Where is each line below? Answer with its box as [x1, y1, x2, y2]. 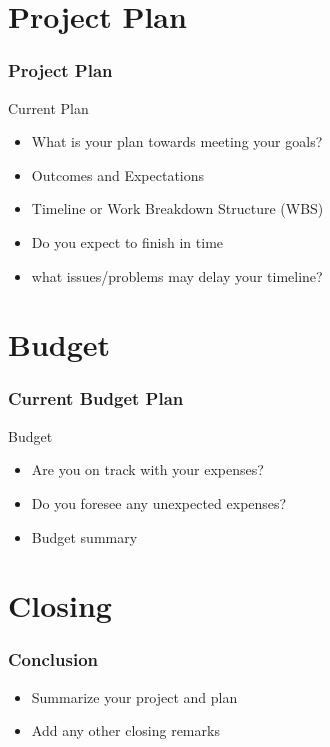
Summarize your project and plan [31, 686, 238, 707]
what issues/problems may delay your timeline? [31, 265, 323, 286]
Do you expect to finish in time [31, 231, 224, 252]
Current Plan [8, 97, 89, 118]
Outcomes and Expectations [31, 164, 205, 185]
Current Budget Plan [8, 386, 184, 411]
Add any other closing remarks [31, 720, 220, 741]
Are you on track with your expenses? [31, 459, 264, 480]
